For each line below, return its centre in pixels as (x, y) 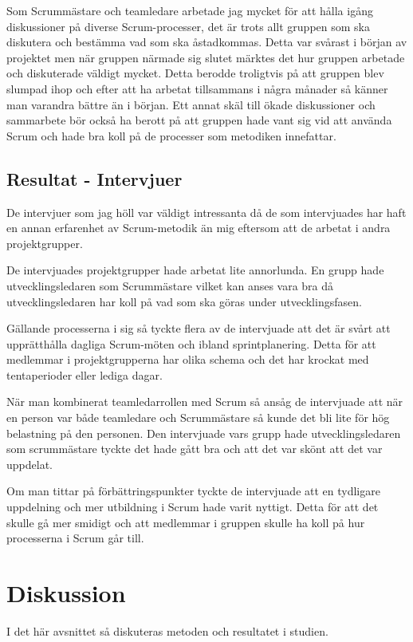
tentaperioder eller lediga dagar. (85, 374)
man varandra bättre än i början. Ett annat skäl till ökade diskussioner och (191, 104)
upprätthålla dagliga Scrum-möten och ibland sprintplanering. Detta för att (191, 343)
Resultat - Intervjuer (94, 178)
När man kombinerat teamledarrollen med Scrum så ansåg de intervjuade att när (205, 402)
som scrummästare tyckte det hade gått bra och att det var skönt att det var (195, 449)
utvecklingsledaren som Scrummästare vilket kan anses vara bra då (170, 285)
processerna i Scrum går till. (75, 538)
